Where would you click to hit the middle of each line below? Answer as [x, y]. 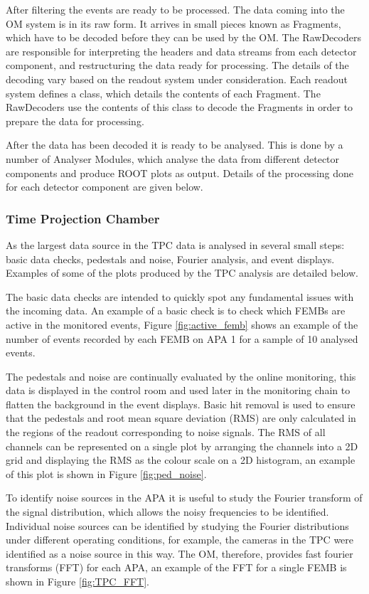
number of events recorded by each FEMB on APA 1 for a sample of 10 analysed [182, 338]
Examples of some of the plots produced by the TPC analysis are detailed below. [182, 273]
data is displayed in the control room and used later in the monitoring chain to [178, 390]
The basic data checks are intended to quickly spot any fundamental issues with [180, 296]
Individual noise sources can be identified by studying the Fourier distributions [177, 525]
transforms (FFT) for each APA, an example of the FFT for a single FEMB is [176, 567]
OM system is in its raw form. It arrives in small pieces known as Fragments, [173, 23]
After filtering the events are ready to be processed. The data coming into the [175, 9]
